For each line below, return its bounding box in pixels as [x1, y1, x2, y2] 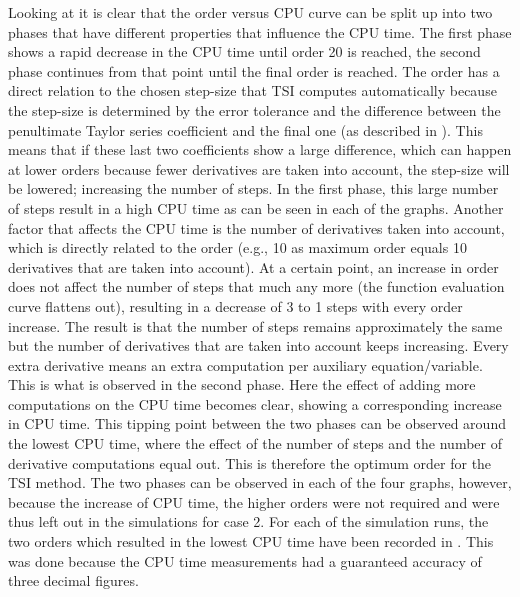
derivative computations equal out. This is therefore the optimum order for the [8, 452, 492, 473]
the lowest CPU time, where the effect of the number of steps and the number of [8, 433, 502, 454]
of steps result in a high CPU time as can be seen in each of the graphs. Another [8, 197, 504, 218]
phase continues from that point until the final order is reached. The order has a [8, 60, 500, 81]
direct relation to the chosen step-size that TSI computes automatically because [8, 80, 497, 101]
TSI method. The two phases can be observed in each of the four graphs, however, [8, 472, 512, 493]
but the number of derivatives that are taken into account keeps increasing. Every [8, 335, 509, 356]
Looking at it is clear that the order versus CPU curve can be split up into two [8, 2, 493, 22]
